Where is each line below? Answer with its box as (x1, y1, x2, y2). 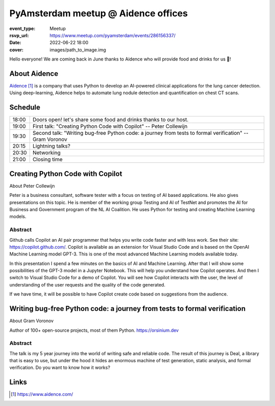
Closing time (32, 156, 63, 163)
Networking (32, 149, 61, 156)
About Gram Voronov (9, 318, 54, 324)
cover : (9, 46, 24, 53)
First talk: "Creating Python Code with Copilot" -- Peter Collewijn (32, 123, 188, 130)
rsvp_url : (9, 32, 29, 38)
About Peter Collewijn (9, 183, 56, 189)
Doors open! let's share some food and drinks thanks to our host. (32, 116, 188, 123)
